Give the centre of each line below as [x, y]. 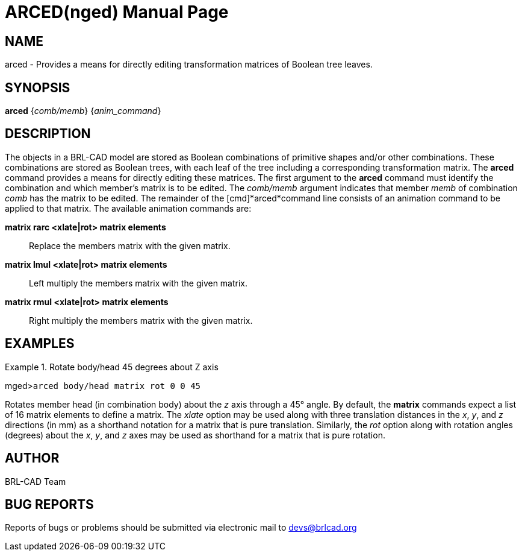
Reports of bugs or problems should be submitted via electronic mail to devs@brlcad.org [181, 528]
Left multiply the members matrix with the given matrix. [138, 283]
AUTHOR [32, 458]
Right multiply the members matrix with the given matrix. [141, 320]
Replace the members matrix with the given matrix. [130, 245]
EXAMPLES [40, 344]
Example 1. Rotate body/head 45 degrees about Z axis [112, 367]
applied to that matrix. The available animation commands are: [128, 208]
